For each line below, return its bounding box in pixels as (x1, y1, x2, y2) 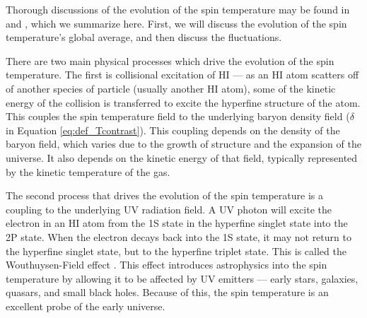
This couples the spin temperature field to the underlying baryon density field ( (6, 109, 350, 124)
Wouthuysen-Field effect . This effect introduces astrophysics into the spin (6, 257, 327, 272)
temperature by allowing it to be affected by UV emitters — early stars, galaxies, (6, 271, 359, 285)
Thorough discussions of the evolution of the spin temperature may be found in (6, 2, 350, 16)
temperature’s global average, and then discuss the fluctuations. (6, 30, 282, 45)
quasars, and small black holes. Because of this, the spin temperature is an (6, 285, 329, 300)
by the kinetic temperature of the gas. (6, 164, 170, 179)
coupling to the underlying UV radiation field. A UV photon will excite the (6, 201, 332, 216)
